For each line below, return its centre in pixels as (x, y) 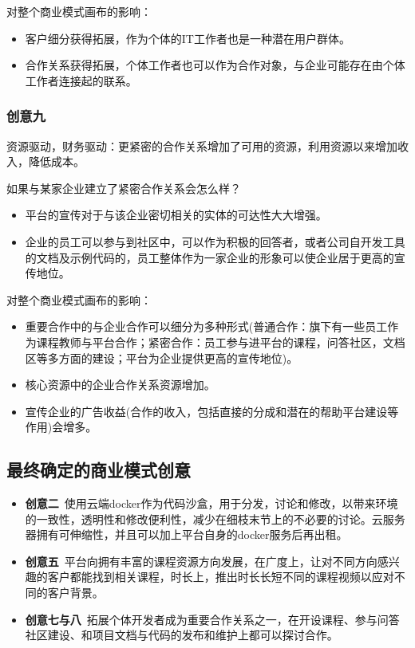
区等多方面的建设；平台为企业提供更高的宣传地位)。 (162, 357)
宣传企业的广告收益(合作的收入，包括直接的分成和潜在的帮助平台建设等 (212, 411)
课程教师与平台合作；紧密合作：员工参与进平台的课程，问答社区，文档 (221, 342)
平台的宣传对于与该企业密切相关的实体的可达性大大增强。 (176, 215)
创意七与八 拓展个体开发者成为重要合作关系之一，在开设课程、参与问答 (212, 619)
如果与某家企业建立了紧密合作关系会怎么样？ (124, 188)
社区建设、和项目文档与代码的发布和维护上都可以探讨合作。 (182, 635)
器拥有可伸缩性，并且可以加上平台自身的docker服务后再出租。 (186, 534)
